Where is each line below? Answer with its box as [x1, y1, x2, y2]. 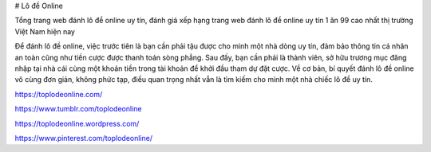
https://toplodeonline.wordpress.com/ [14, 119, 140, 128]
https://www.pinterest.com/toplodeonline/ [14, 133, 153, 142]
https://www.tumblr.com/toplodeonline [14, 104, 142, 114]
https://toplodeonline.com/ [14, 89, 103, 99]
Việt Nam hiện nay [14, 26, 76, 36]
